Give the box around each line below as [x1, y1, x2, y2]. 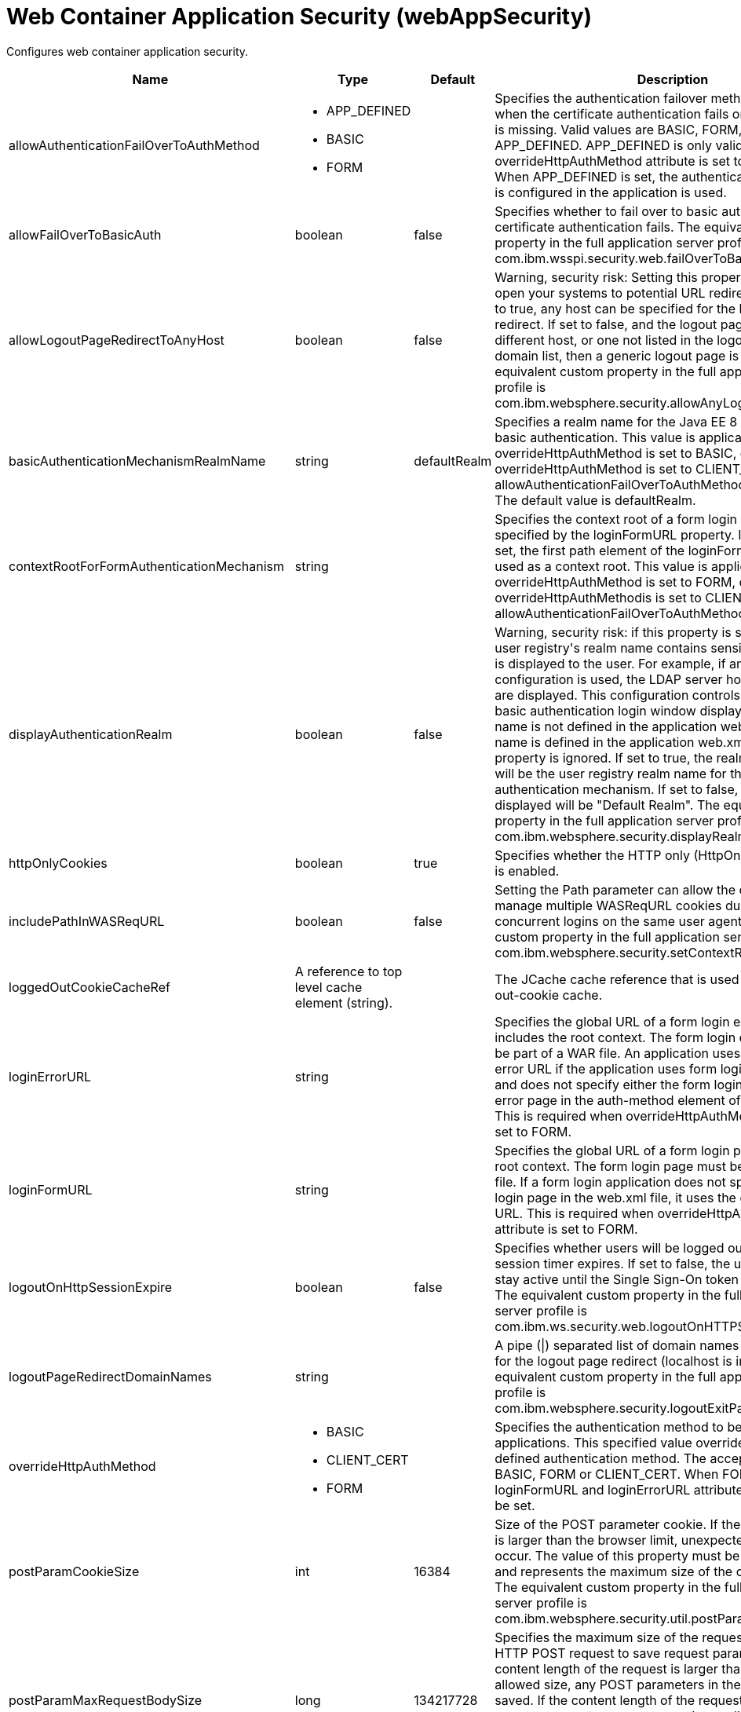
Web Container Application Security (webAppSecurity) [6, 3, 593, 30]
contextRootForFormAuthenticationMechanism [9, 558, 285, 574]
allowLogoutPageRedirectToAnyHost [9, 331, 224, 348]
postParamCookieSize [9, 1563, 140, 1579]
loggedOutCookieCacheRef [9, 979, 170, 995]
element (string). [294, 994, 393, 1011]
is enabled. [495, 862, 560, 879]
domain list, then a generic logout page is [495, 347, 739, 364]
